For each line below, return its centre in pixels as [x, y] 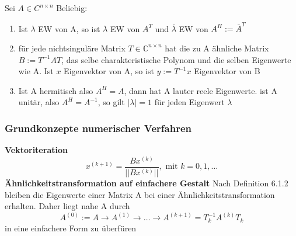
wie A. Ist [36, 71]
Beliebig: [72, 8]
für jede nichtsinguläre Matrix [72, 48]
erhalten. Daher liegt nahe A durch [67, 206]
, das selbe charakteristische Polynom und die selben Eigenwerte [176, 59]
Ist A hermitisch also [56, 90]
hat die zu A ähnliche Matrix [217, 48]
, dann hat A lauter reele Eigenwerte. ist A [201, 90]
